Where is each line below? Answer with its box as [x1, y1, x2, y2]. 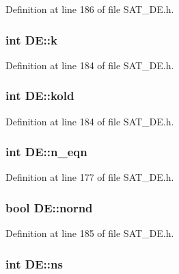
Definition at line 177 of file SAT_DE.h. [5, 170, 174, 184]
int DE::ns [5, 255, 63, 272]
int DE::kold [5, 87, 74, 104]
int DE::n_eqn [5, 143, 87, 160]
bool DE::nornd [5, 199, 93, 216]
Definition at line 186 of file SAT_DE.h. [5, 2, 174, 16]
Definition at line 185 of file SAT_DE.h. [5, 226, 174, 240]
